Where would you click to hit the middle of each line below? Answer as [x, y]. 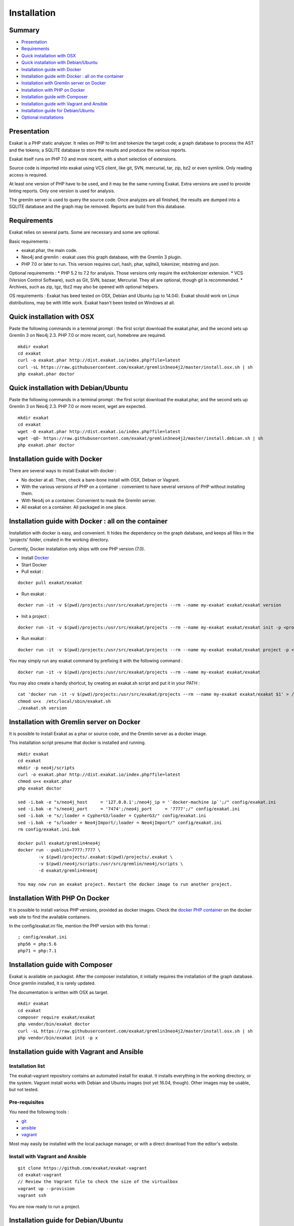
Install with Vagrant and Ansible [48, 1156]
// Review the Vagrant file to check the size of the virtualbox [98, 1182]
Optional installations [42, 117]
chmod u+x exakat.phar [45, 781]
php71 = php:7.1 [37, 951]
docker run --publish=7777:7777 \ [59, 850]
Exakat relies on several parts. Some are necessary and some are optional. [85, 232]
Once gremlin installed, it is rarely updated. [52, 983]
